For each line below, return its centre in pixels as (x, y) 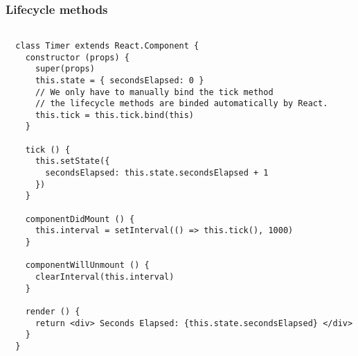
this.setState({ (72, 161)
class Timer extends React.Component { (107, 45)
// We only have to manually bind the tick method (154, 92)
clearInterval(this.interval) (105, 277)
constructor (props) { (77, 57)
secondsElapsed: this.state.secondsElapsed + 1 (157, 173)
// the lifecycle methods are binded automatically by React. (181, 104)
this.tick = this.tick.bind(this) (115, 115)
